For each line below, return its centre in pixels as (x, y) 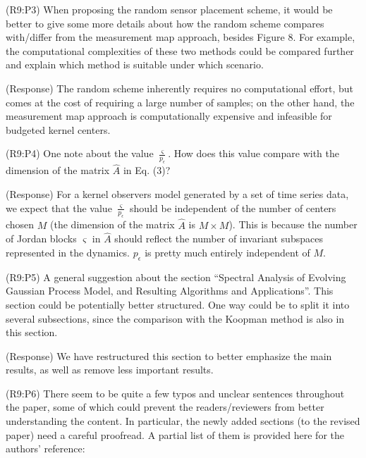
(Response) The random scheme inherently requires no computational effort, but (180, 88)
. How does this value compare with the (254, 153)
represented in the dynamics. (68, 252)
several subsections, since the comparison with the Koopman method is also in (175, 318)
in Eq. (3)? (147, 170)
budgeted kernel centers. (58, 129)
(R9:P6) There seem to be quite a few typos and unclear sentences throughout (175, 393)
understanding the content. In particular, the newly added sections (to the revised (183, 421)
